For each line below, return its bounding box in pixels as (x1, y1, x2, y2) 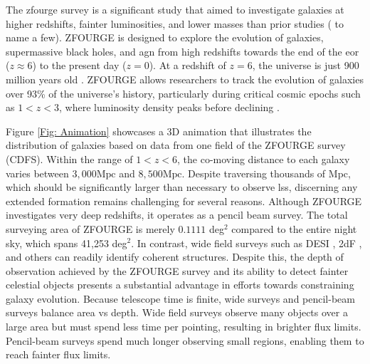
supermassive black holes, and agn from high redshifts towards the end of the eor (6, 43, 359, 58)
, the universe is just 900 (252, 58, 359, 73)
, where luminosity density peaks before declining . (59, 100, 280, 115)
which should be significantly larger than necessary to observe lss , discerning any (6, 180, 358, 194)
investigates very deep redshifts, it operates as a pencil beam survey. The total (6, 207, 348, 222)
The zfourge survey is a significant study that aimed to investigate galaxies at (6, 2, 344, 16)
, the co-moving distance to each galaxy (177, 151, 350, 166)
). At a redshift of (149, 58, 226, 73)
